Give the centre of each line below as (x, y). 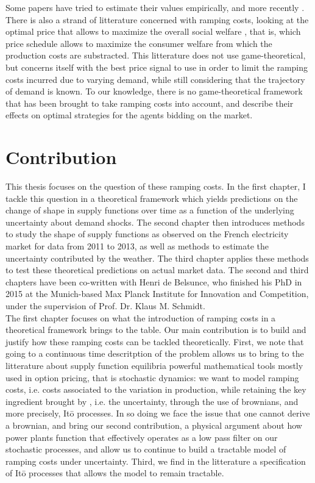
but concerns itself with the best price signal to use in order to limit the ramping (157, 67)
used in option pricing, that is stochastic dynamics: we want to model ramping (152, 377)
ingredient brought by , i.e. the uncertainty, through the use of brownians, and (152, 401)
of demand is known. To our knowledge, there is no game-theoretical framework (154, 91)
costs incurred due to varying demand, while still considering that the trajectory (155, 79)
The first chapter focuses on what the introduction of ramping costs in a (141, 317)
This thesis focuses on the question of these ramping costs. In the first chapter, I (156, 186)
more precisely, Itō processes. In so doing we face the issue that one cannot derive (158, 413)
